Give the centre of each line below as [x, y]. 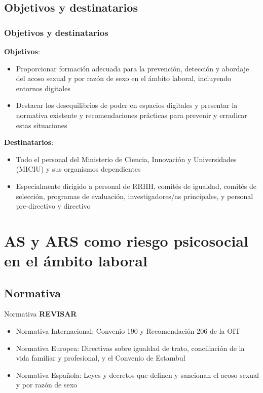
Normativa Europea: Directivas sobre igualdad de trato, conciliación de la [130, 348]
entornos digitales [43, 88]
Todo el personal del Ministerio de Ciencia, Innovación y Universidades [126, 159]
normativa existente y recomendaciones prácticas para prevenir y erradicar [131, 115]
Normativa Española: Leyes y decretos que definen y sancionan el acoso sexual [138, 375]
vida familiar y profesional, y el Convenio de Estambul [101, 358]
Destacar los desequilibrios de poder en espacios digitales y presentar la [127, 105]
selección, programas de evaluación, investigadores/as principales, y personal [135, 196]
